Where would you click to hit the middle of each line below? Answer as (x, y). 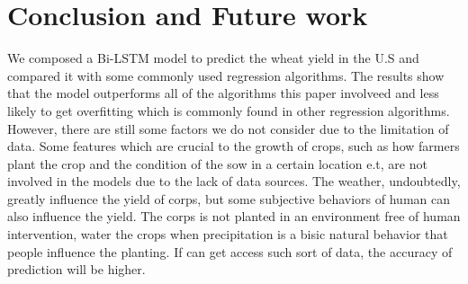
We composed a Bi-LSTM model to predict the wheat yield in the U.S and (213, 58)
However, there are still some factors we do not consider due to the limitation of (228, 128)
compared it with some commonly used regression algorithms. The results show (226, 75)
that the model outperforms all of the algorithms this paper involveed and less (223, 93)
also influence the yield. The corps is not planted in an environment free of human (234, 216)
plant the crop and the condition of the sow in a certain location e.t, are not (217, 163)
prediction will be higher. (76, 269)
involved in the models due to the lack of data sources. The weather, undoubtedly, (234, 181)
